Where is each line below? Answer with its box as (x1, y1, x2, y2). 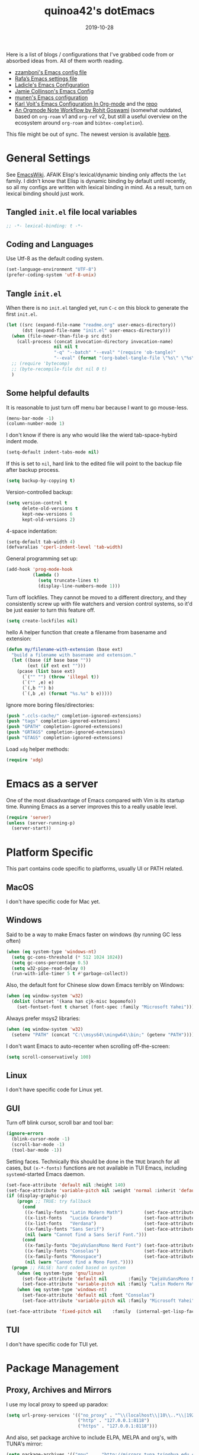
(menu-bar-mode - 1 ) (6, 415, 54, 421)
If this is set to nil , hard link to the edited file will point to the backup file (6, 460, 182, 467)
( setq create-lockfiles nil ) (6, 618, 78, 624)
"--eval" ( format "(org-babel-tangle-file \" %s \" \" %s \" (53, 355, 197, 361)
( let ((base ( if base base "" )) (11, 657, 92, 663)
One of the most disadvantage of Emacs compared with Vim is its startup (6, 796, 185, 803)
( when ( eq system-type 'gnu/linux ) (17, 1270, 105, 1276)
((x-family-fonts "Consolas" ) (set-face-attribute (24, 1248, 195, 1254)
